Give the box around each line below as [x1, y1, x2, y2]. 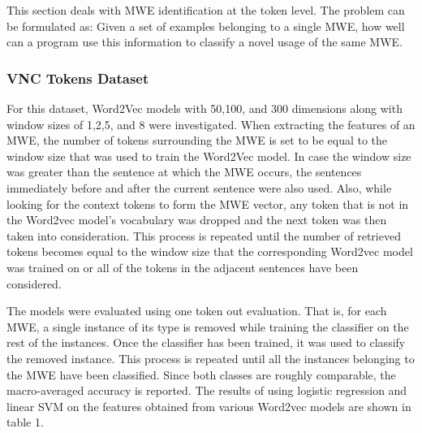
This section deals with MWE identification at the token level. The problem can [6, 2, 405, 18]
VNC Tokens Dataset [6, 67, 149, 88]
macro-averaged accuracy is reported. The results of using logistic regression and [6, 382, 407, 399]
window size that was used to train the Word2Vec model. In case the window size [6, 147, 411, 164]
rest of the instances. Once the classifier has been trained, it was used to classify [6, 334, 406, 351]
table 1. [6, 414, 44, 431]
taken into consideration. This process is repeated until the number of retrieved [6, 227, 401, 244]
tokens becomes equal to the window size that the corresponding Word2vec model [6, 243, 413, 260]
